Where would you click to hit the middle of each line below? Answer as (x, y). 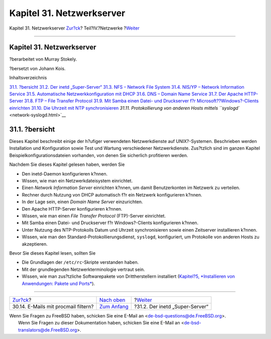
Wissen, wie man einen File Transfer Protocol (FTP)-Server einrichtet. (94, 216)
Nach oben (112, 300)
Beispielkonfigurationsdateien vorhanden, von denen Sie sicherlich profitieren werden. (99, 155)
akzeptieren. (35, 244)
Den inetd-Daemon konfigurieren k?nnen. (65, 174)
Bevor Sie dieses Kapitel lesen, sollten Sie (52, 253)
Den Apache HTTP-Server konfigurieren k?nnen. (72, 209)
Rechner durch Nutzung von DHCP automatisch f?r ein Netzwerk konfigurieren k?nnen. (112, 195)
